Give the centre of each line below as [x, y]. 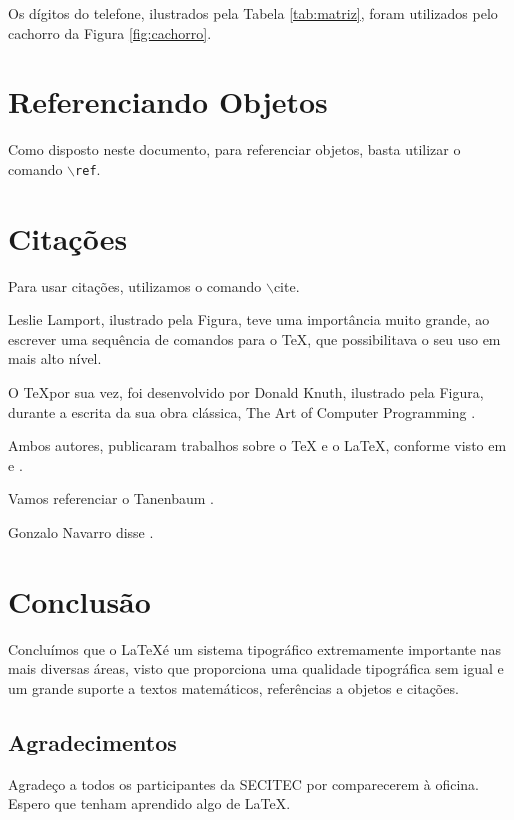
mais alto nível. [55, 358]
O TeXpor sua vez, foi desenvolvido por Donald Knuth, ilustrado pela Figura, [246, 392]
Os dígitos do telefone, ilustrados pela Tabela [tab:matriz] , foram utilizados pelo [253, 13]
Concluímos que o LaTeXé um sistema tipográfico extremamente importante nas [254, 648]
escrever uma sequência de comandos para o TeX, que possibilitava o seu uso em [254, 338]
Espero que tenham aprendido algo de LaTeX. [149, 803]
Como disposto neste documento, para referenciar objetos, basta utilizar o [234, 149]
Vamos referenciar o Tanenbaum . [111, 498]
